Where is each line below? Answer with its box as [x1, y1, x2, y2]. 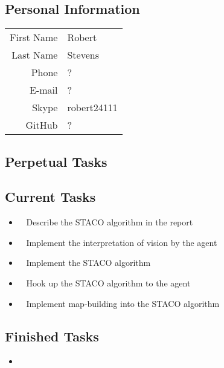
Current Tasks [5, 187, 96, 206]
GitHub [25, 118, 58, 132]
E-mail [30, 83, 58, 97]
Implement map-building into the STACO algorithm [26, 297, 220, 309]
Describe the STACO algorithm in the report [26, 216, 193, 228]
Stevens [67, 48, 99, 62]
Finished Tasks [5, 326, 99, 345]
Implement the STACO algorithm [26, 256, 151, 269]
